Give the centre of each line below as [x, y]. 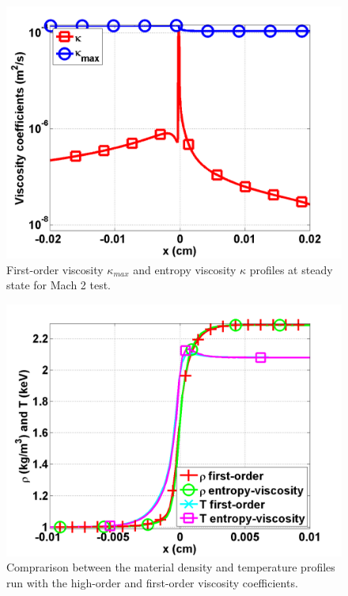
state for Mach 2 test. [59, 285]
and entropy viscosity [185, 269]
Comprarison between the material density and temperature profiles [171, 567]
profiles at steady [291, 269]
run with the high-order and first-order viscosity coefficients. [152, 582]
